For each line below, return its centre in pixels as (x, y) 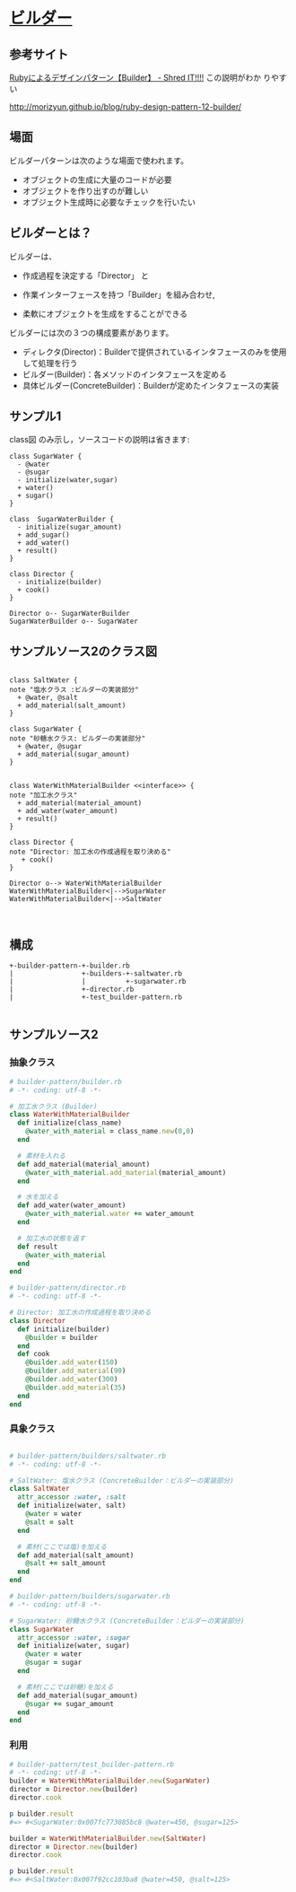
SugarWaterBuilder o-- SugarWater (74, 622)
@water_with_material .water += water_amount (110, 1214)
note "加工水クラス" (44, 795)
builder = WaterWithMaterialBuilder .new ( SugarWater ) (110, 1781)
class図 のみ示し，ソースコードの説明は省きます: (100, 440)
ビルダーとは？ (51, 233)
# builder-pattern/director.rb (68, 1288)
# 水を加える (38, 1197)
